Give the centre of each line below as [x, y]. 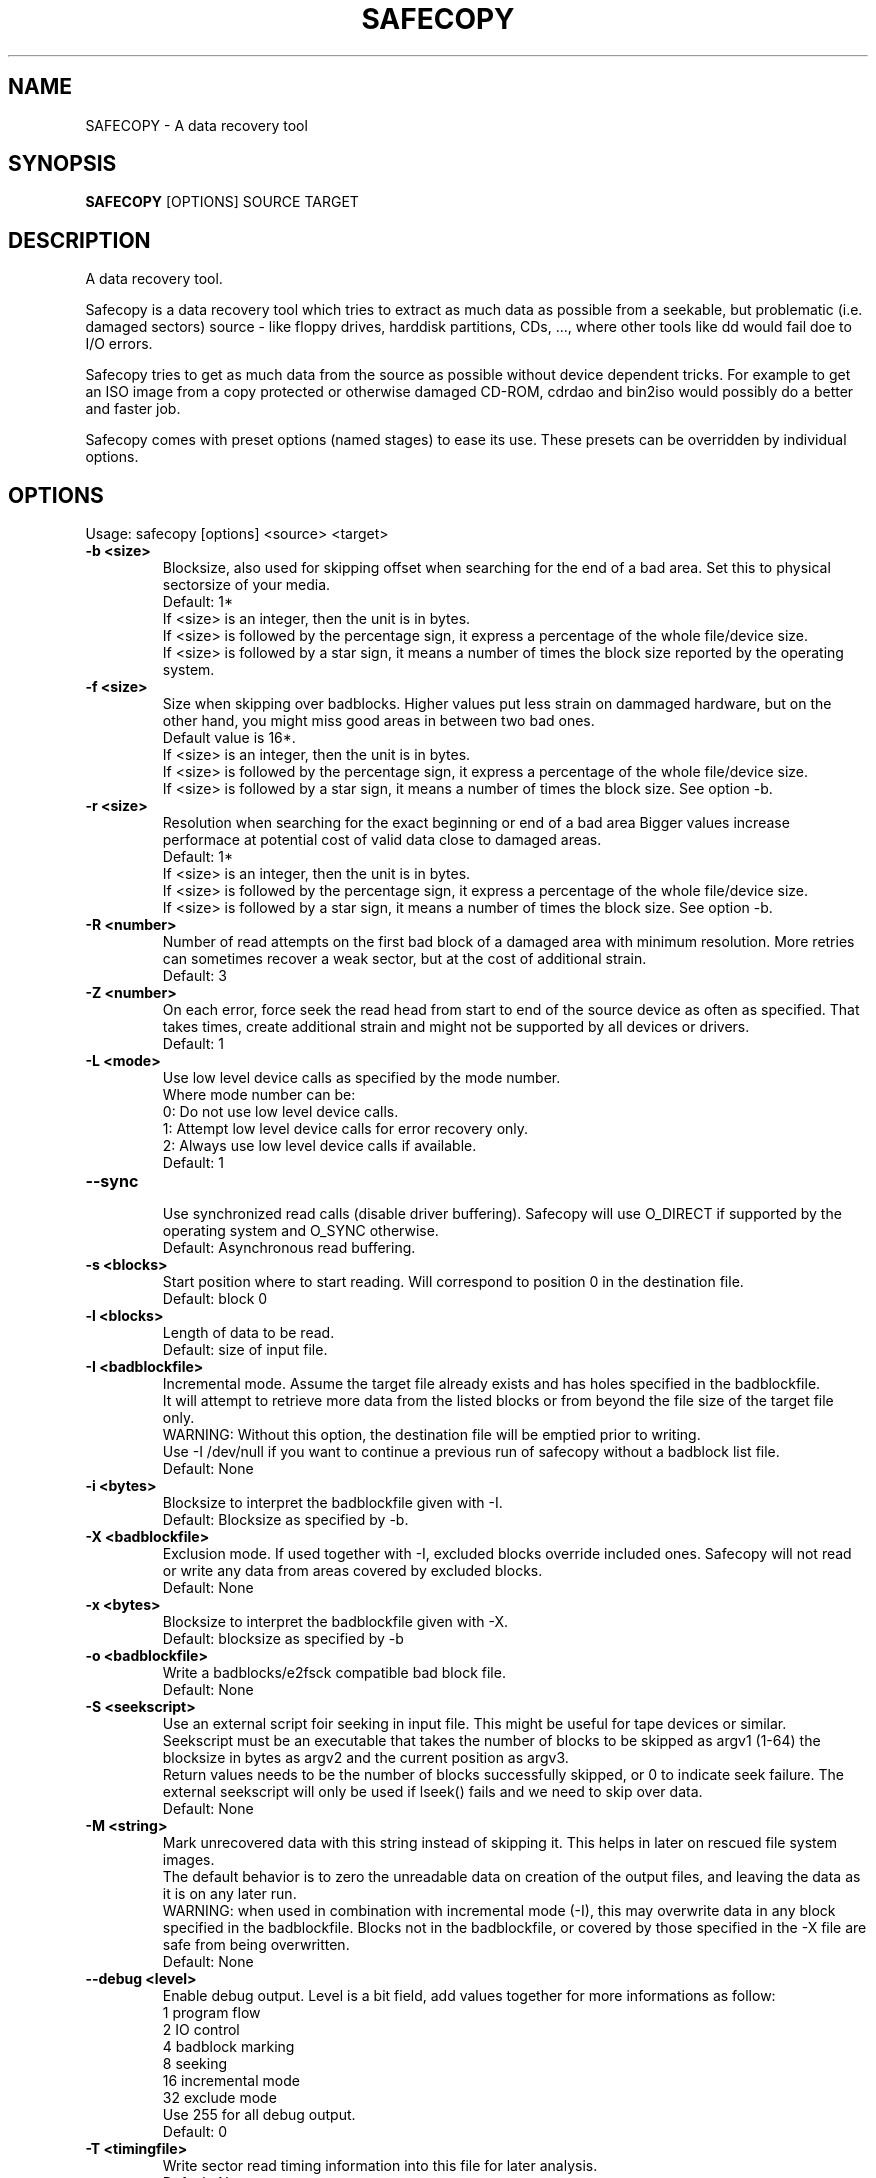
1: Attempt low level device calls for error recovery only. [345, 1129]
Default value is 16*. [229, 738]
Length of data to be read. [248, 1333]
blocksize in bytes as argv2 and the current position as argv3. [365, 1758]
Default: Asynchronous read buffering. [289, 1248]
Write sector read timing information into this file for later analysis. [380, 2166]
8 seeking [195, 2064]
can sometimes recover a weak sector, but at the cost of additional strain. [404, 959]
